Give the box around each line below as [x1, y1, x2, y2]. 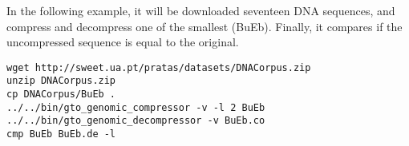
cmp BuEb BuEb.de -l [6, 128, 116, 140]
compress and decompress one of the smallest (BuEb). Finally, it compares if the [6, 18, 403, 34]
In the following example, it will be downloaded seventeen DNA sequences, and [6, 2, 395, 18]
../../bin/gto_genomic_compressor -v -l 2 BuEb [6, 101, 265, 113]
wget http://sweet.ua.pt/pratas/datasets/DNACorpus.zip [6, 61, 311, 73]
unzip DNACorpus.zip [6, 75, 116, 87]
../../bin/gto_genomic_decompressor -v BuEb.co [6, 115, 265, 127]
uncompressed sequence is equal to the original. [6, 34, 239, 50]
